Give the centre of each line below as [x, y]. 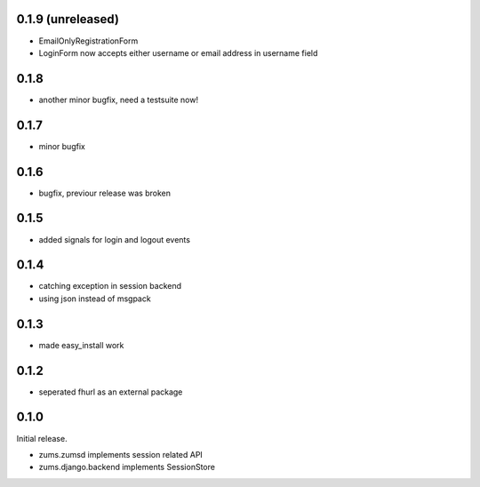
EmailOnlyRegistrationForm [88, 41]
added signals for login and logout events [115, 239]
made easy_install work [81, 345]
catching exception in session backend [110, 286]
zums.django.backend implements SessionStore [127, 467]
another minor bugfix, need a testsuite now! [119, 100]
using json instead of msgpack [95, 299]
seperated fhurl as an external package [111, 392]
